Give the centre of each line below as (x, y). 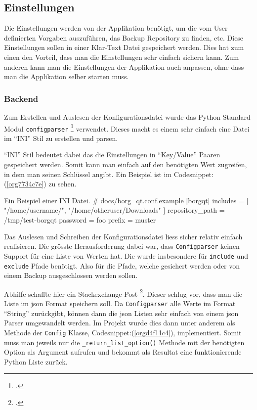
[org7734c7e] (25, 184)
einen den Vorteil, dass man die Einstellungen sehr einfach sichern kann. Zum (122, 57)
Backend (21, 98)
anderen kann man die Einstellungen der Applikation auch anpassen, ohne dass (124, 67)
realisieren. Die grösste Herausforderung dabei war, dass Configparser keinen (122, 246)
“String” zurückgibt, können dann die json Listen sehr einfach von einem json (121, 313)
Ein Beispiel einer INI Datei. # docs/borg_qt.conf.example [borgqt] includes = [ (126, 200)
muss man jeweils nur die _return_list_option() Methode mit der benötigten (124, 342)
